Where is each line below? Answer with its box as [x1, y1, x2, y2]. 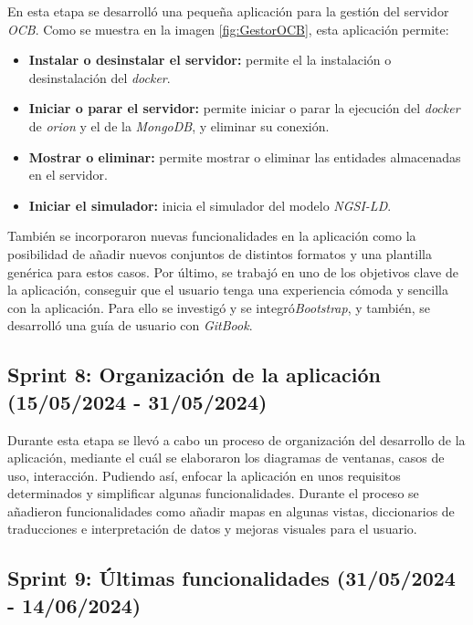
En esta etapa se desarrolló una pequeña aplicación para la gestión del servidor [7, 2, 449, 20]
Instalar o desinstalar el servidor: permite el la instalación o [28, 50, 392, 69]
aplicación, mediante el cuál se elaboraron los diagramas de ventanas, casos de [7, 448, 445, 467]
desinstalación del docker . [28, 68, 171, 87]
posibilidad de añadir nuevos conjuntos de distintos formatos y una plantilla [7, 244, 432, 263]
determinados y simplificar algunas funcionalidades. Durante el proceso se [7, 484, 419, 503]
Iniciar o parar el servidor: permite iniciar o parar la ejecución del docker [28, 99, 460, 118]
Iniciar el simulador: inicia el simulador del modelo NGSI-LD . [28, 195, 392, 214]
